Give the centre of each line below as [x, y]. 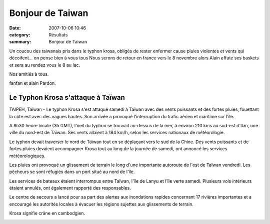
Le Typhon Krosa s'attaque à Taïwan [67, 98]
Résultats [58, 34]
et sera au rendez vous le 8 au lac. [45, 65]
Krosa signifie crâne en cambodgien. [47, 213]
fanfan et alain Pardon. [32, 83]
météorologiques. [27, 156]
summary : [20, 42]
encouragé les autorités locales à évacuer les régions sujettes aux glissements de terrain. [101, 204]
